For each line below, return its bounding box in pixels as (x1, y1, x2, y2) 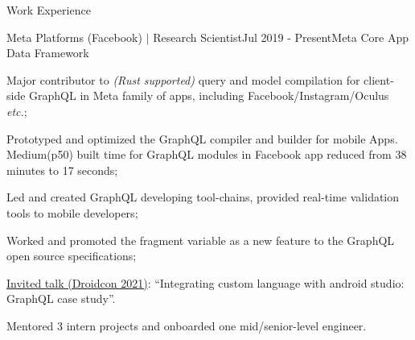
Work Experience (6, 2, 91, 18)
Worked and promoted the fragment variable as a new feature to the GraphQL (6, 231, 395, 248)
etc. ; (6, 102, 27, 119)
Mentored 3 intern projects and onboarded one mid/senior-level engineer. (6, 317, 367, 334)
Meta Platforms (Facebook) (6, 28, 142, 45)
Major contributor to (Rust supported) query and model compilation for (6, 71, 360, 88)
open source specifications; (6, 247, 137, 264)
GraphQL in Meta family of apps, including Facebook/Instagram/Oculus (29, 87, 389, 104)
